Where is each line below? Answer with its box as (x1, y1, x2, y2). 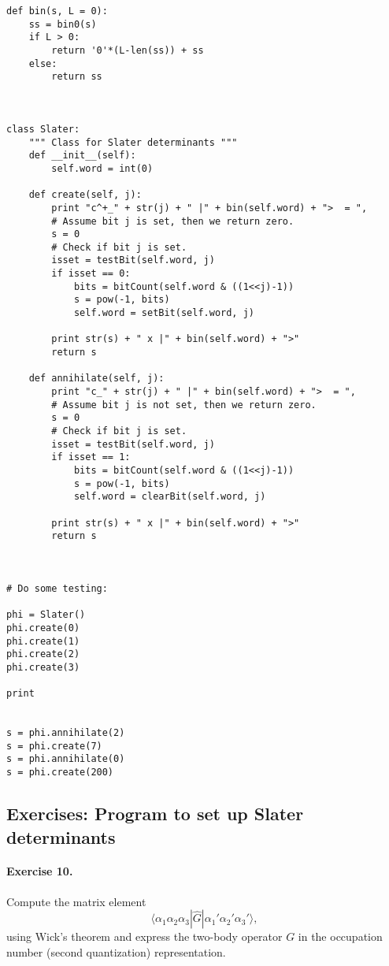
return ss (51, 71, 102, 83)
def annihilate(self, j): (28, 373, 165, 385)
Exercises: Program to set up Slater (6, 801, 304, 826)
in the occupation (298, 928, 383, 945)
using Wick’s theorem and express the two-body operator (6, 928, 283, 945)
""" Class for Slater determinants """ (28, 136, 238, 148)
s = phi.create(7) (6, 740, 102, 752)
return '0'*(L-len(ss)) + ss (51, 44, 204, 56)
